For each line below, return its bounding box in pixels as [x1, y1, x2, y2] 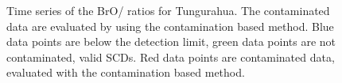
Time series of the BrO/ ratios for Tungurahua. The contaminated [6, 2, 330, 18]
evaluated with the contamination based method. [6, 64, 245, 81]
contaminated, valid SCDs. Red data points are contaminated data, [6, 48, 335, 65]
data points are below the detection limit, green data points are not [6, 33, 336, 50]
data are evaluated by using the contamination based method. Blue [6, 17, 334, 34]
